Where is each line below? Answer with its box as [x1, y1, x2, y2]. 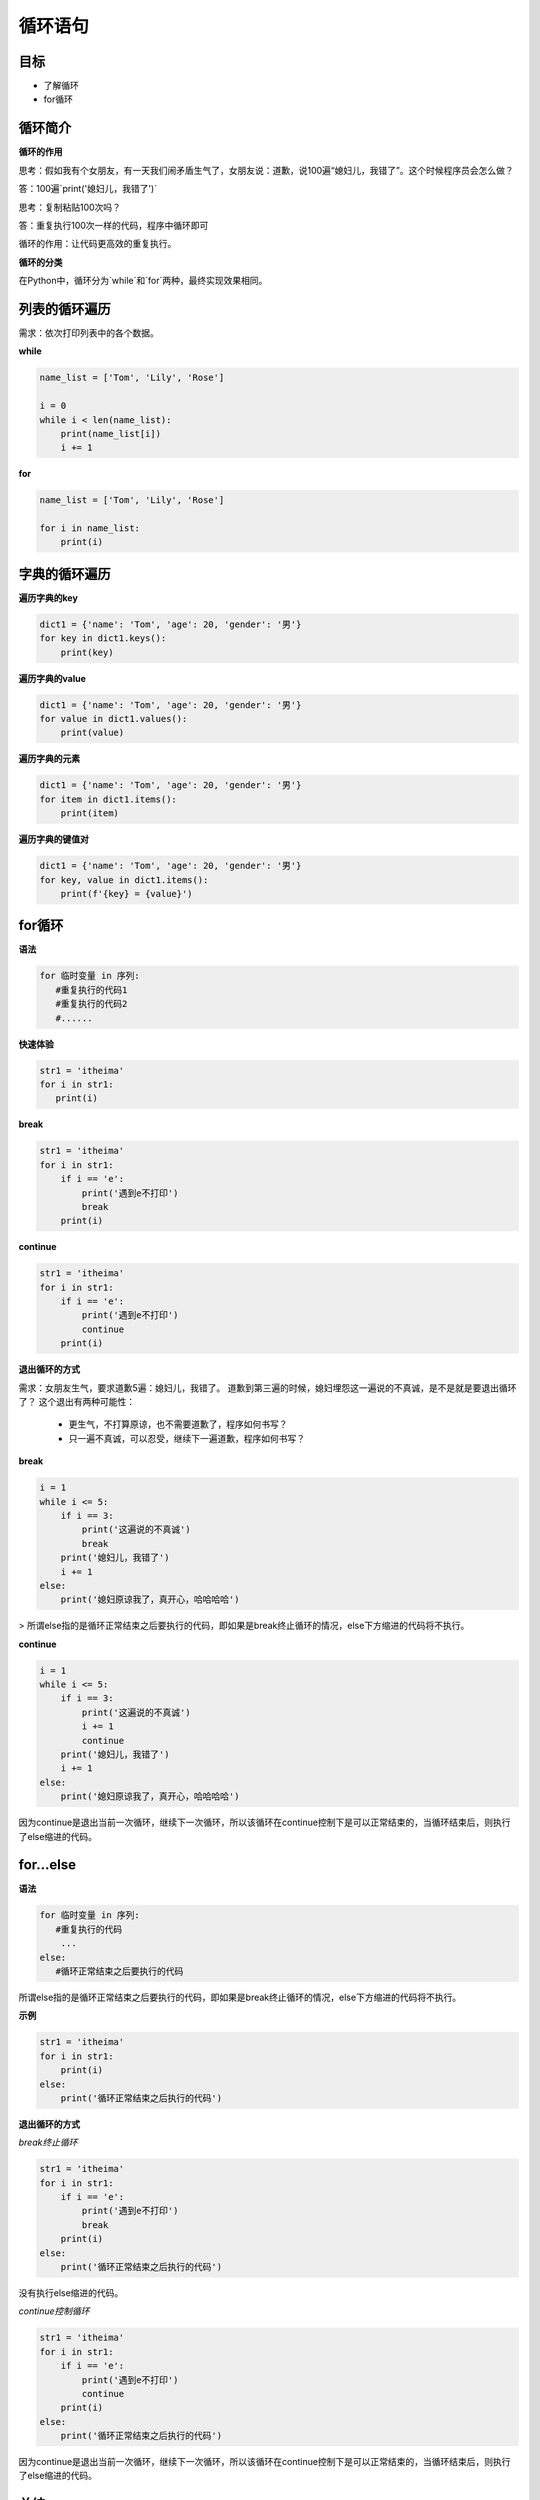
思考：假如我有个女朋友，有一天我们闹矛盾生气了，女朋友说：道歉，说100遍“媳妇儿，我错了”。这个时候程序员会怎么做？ [18, 164, 514, 176]
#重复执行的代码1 [55, 984, 128, 995]
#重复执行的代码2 [55, 998, 128, 1010]
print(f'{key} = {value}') [60, 888, 194, 899]
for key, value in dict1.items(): [39, 874, 209, 885]
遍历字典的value [18, 672, 87, 684]
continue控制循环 [18, 2305, 90, 2317]
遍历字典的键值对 [18, 833, 89, 845]
